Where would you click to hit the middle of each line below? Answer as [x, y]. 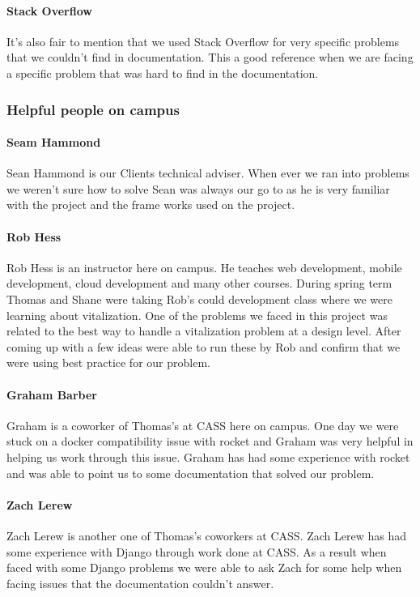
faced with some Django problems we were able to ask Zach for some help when [204, 567]
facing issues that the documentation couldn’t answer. [140, 583]
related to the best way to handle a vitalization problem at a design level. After [204, 331]
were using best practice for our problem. [108, 362]
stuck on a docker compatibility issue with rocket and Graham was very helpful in [210, 441]
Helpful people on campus [93, 109]
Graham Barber [52, 394]
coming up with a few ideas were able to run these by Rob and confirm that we [204, 346]
